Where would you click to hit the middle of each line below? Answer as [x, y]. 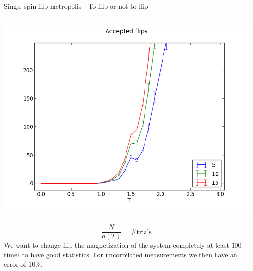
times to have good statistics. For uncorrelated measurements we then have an [121, 254]
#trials [141, 232]
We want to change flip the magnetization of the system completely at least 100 [123, 245]
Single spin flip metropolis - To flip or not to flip [76, 6]
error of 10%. [23, 264]
